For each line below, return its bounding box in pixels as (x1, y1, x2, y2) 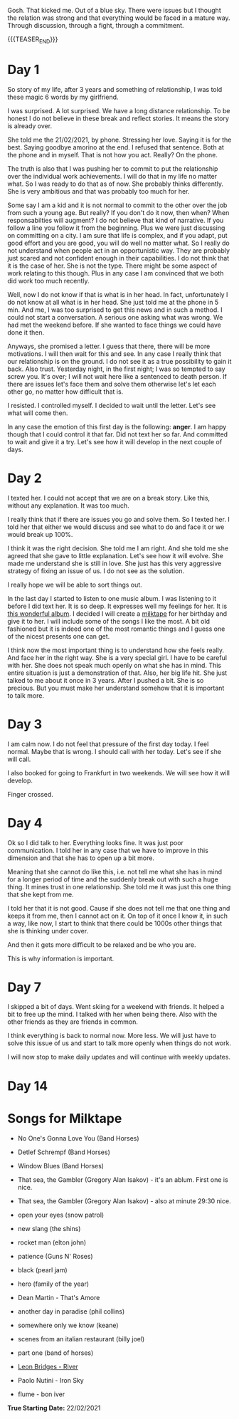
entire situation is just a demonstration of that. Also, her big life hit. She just (7, 669, 228, 677)
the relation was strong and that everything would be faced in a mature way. (7, 14, 230, 22)
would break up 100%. (7, 530, 73, 538)
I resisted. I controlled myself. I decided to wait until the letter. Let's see (7, 401, 216, 409)
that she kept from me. (7, 890, 74, 899)
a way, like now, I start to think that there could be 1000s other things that (7, 918, 223, 928)
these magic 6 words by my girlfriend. (7, 93, 119, 101)
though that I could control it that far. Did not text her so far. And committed (7, 430, 228, 439)
